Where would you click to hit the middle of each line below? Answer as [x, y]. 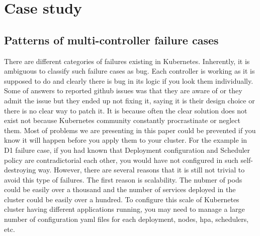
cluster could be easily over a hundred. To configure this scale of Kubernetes [122, 199]
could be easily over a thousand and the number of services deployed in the [120, 189]
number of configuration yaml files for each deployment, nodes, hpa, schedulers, [126, 219]
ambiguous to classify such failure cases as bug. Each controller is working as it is [129, 71]
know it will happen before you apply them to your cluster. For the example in [126, 140]
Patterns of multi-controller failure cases [111, 40]
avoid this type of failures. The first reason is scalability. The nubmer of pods [123, 179]
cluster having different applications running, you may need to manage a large [124, 209]
